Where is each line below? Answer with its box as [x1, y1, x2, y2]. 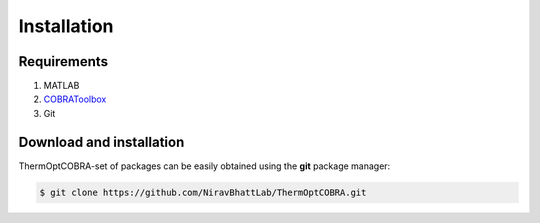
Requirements [18, 53, 109, 70]
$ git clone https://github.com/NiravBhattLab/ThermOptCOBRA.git [39, 186, 367, 198]
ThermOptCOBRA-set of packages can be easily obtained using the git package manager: [18, 160, 391, 172]
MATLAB [43, 80, 80, 92]
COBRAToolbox [43, 93, 107, 105]
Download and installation [18, 133, 185, 150]
